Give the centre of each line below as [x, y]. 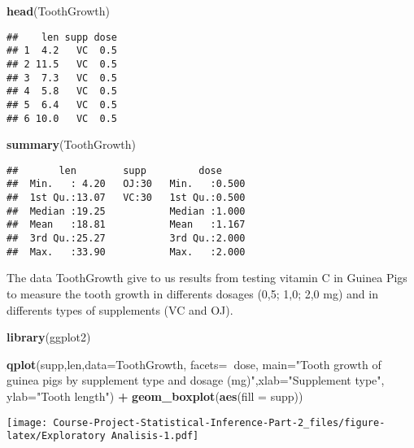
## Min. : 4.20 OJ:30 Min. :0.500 [126, 184]
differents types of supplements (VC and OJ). [120, 309]
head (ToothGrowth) [58, 11]
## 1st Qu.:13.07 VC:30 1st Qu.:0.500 [126, 198]
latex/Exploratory [56, 436]
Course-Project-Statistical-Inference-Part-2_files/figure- [219, 422]
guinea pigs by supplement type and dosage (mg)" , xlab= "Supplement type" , [196, 380]
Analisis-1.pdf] [155, 436]
